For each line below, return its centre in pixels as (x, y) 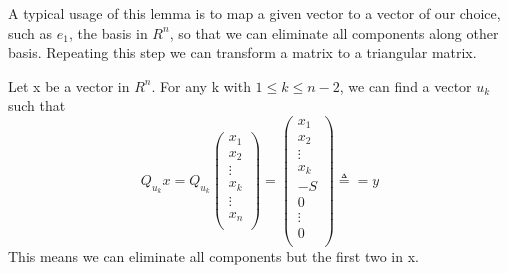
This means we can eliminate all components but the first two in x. (213, 255)
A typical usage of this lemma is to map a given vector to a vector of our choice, (254, 13)
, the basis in (108, 32)
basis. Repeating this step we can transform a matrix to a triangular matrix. (242, 52)
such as (30, 32)
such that (37, 105)
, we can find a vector (405, 85)
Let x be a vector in (69, 85)
